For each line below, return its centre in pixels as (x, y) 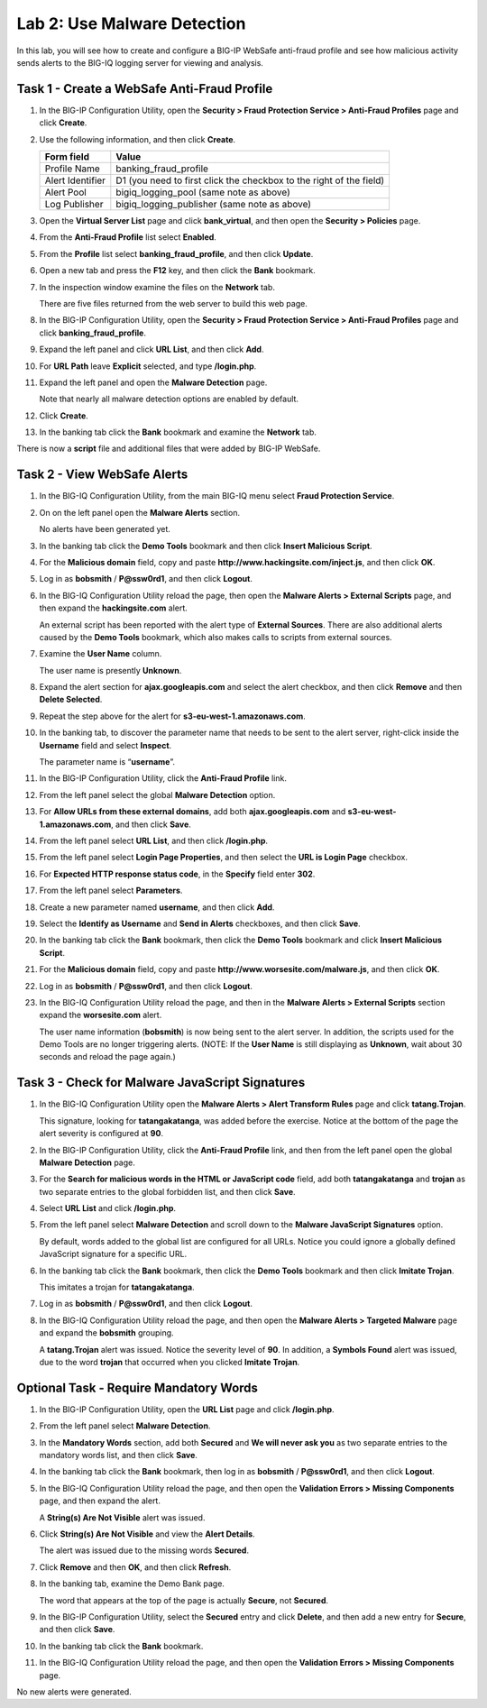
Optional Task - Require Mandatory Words (138, 1387)
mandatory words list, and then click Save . (119, 1455)
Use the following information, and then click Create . (138, 139)
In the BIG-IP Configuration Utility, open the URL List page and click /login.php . (187, 1409)
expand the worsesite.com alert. (101, 1015)
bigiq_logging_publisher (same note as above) (213, 205)
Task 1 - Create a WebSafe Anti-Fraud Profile (145, 89)
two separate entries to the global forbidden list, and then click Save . (168, 1191)
